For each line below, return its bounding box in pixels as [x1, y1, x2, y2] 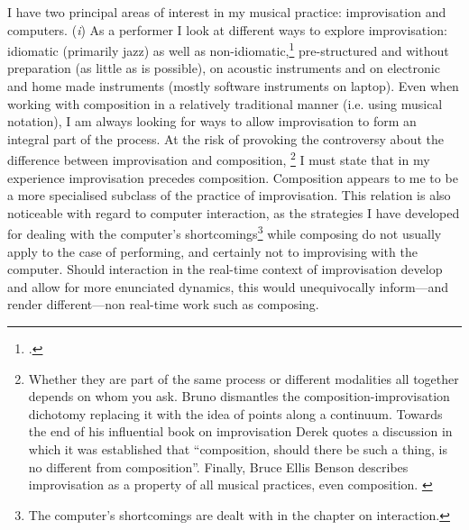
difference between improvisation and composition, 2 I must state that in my [7, 148, 430, 169]
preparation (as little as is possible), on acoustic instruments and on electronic [7, 59, 440, 78]
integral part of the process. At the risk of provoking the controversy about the [7, 129, 444, 148]
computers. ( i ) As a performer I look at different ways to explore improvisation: [7, 20, 447, 39]
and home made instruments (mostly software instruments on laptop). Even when [7, 77, 459, 96]
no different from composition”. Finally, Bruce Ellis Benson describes [28, 457, 409, 476]
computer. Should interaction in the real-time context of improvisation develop [7, 260, 443, 279]
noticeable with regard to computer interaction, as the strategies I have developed [7, 203, 460, 222]
